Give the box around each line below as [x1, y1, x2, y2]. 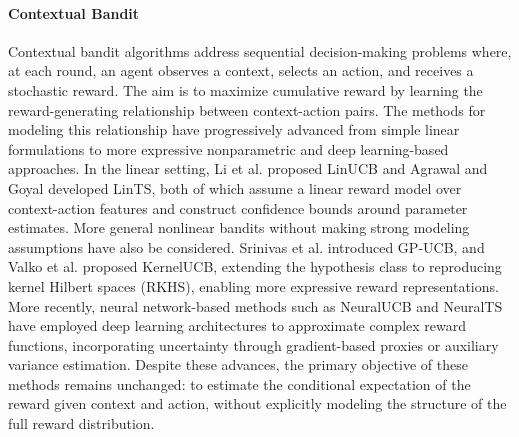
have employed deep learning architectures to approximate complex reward [8, 315, 467, 336]
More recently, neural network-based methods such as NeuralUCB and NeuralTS [8, 295, 503, 316]
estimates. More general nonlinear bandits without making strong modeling [8, 217, 470, 238]
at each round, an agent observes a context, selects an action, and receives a [8, 60, 474, 81]
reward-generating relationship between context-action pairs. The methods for [8, 99, 486, 120]
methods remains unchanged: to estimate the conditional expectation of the [8, 373, 471, 394]
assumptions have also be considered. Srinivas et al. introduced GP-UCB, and [8, 236, 485, 257]
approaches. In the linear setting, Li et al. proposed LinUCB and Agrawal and [8, 158, 488, 179]
